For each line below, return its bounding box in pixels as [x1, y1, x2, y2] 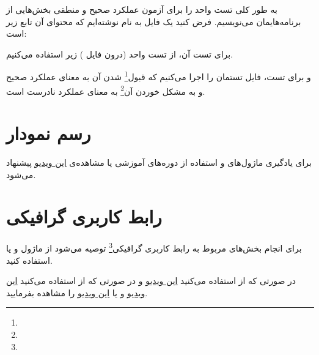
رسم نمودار [6, 121, 91, 146]
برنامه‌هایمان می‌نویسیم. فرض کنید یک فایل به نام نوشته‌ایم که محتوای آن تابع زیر [6, 15, 301, 28]
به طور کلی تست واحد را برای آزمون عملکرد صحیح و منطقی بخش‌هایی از [6, 3, 278, 15]
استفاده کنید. [6, 253, 53, 266]
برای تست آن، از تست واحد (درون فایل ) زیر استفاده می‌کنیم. [6, 47, 233, 60]
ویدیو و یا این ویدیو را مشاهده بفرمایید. [6, 286, 148, 299]
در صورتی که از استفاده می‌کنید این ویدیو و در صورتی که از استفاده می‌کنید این [6, 274, 296, 287]
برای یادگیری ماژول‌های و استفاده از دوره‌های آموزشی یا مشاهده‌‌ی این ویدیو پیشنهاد [6, 156, 312, 168]
